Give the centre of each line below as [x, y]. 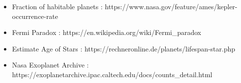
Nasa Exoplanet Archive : [50, 65]
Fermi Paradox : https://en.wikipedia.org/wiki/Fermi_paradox [107, 32]
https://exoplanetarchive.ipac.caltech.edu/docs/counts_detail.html [112, 74]
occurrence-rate [35, 16]
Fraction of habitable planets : [57, 6]
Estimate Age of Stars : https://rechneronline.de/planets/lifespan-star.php [124, 48]
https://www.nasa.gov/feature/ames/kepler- [171, 6]
